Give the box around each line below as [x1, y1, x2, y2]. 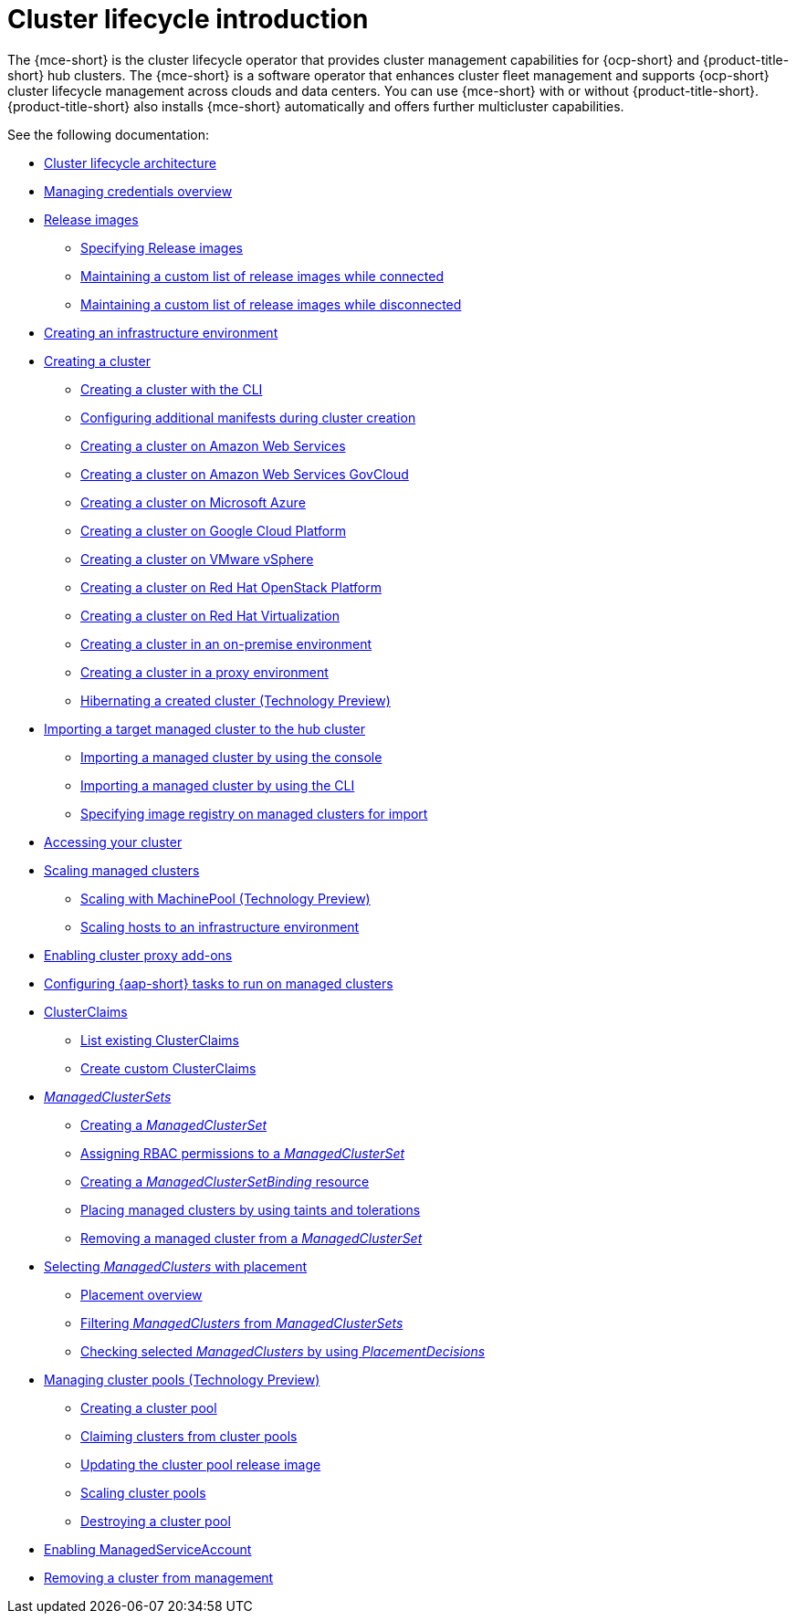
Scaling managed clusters [44, 862, 200, 878]
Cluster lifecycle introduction [7, 4, 369, 35]
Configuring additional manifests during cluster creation [80, 409, 416, 425]
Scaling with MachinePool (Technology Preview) [80, 890, 371, 906]
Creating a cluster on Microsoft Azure [80, 494, 306, 510]
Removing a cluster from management [44, 1569, 274, 1585]
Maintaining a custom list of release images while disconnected [80, 296, 462, 312]
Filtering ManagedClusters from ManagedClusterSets [80, 1314, 403, 1331]
